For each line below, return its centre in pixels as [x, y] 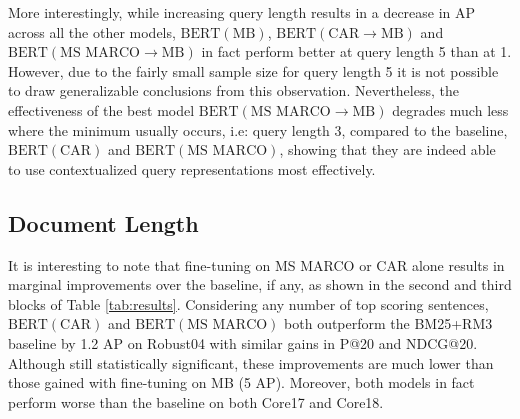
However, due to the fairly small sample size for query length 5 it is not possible [253, 70]
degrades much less [450, 109]
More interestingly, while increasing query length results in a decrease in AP [242, 12]
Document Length [103, 222]
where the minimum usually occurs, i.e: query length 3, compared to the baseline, [258, 129]
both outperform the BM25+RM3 [388, 323]
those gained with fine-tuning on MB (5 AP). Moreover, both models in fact [241, 382]
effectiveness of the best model [101, 109]
